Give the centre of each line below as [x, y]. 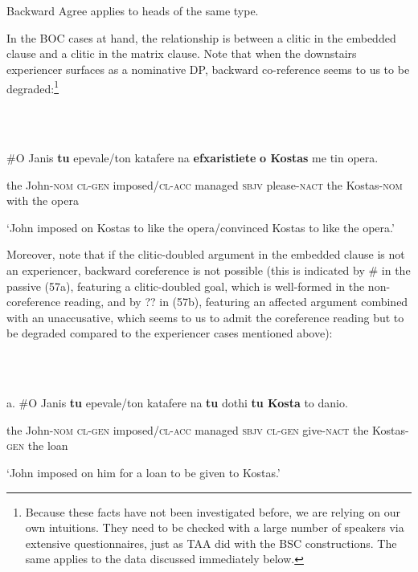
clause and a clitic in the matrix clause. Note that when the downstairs [182, 53]
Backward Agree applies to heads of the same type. [133, 11]
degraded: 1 [33, 87]
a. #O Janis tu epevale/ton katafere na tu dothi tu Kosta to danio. [177, 403]
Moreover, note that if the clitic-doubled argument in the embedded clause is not [206, 254]
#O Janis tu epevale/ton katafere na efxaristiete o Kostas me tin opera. [193, 157]
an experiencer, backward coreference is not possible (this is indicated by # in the [209, 270]
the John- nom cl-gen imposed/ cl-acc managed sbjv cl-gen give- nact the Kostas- [208, 429]
